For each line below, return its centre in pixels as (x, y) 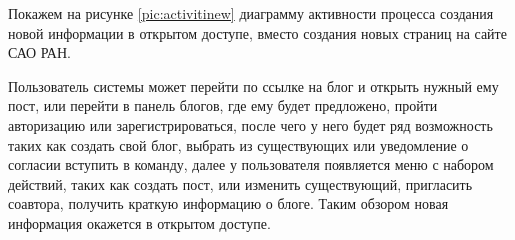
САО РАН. (39, 52)
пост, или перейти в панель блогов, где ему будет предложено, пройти (223, 105)
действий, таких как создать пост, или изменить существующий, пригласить (240, 183)
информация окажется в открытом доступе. (139, 222)
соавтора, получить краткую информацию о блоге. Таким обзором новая (228, 203)
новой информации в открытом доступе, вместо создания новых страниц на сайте (257, 32)
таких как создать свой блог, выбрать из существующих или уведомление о (238, 144)
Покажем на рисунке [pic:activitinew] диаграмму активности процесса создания (251, 13)
